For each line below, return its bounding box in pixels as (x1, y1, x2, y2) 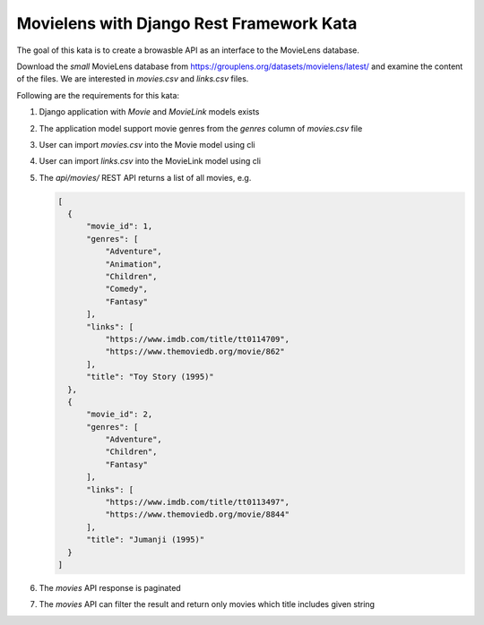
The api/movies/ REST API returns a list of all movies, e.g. (39, 172, 252, 183)
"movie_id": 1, (86, 221, 153, 232)
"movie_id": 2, (86, 409, 153, 420)
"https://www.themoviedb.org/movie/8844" (104, 509, 290, 519)
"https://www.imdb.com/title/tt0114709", (104, 334, 290, 344)
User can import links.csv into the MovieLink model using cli (39, 156, 262, 167)
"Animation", (104, 259, 163, 269)
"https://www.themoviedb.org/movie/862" (104, 347, 286, 357)
